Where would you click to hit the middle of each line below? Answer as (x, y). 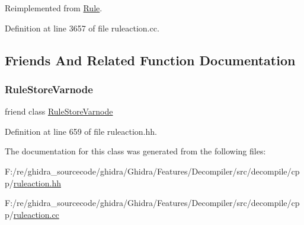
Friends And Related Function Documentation (150, 60)
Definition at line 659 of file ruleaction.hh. (81, 131)
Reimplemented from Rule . (54, 8)
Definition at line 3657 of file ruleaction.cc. (82, 28)
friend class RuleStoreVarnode (59, 111)
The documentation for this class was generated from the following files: (135, 151)
